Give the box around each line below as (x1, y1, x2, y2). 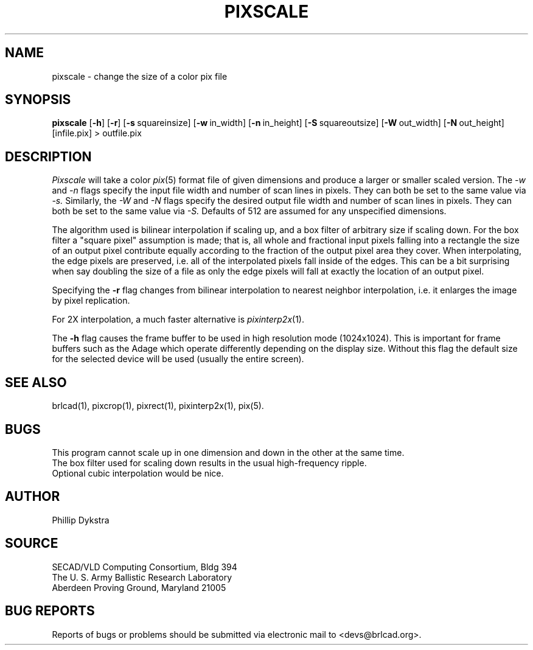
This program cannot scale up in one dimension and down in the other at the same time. (52, 447, 405, 458)
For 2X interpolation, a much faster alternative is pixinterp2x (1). (52, 314, 304, 325)
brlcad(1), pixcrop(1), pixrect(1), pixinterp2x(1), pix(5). (52, 400, 264, 411)
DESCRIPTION (5, 149, 92, 164)
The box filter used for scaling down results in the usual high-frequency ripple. (52, 457, 367, 468)
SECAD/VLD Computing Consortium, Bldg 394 (52, 561, 237, 572)
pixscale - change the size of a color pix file (52, 71, 228, 82)
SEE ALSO (5, 374, 67, 390)
